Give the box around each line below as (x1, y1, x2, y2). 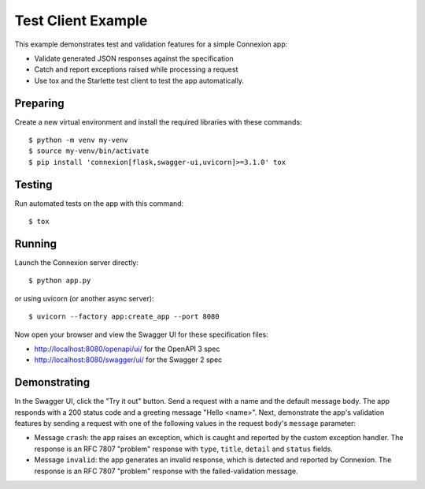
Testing (14, 177, 53, 191)
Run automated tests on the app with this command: (14, 198, 184, 208)
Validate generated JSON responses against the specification (34, 54, 234, 63)
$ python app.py (28, 276, 91, 286)
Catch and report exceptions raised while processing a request (34, 65, 238, 74)
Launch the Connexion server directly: (14, 258, 139, 267)
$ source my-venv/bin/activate (28, 147, 150, 155)
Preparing (14, 96, 65, 110)
